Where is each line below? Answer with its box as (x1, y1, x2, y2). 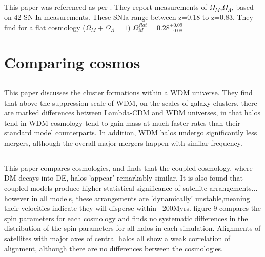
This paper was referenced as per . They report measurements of (4, 2, 207, 12)
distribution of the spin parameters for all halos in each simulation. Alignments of (4, 223, 261, 233)
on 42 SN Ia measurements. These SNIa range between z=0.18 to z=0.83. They (4, 11, 253, 22)
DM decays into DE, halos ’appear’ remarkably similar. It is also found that (4, 172, 243, 183)
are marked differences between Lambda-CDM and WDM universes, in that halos (4, 107, 260, 118)
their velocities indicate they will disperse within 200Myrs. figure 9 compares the (4, 203, 261, 213)
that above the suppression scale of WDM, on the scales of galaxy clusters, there (4, 97, 257, 108)
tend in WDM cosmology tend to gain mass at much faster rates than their (4, 117, 240, 128)
